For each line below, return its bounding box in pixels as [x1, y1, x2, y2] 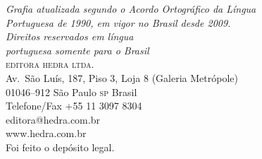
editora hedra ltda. [6, 57, 94, 71]
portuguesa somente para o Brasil [6, 42, 149, 57]
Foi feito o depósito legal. [6, 139, 115, 154]
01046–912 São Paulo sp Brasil [6, 84, 137, 99]
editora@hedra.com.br [6, 112, 100, 126]
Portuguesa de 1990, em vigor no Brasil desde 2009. [6, 15, 231, 30]
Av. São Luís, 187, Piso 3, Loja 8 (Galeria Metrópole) [6, 70, 238, 85]
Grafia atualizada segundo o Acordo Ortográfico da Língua [6, 1, 256, 16]
